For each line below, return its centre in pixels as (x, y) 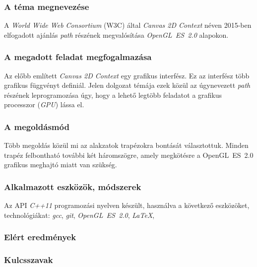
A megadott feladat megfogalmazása (78, 57)
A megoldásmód (37, 126)
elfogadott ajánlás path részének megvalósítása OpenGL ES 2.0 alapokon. (116, 34)
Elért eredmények (40, 237)
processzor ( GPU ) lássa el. (44, 104)
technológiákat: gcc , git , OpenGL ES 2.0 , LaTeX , (79, 215)
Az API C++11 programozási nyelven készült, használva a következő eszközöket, (127, 205)
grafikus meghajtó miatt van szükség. (61, 165)
